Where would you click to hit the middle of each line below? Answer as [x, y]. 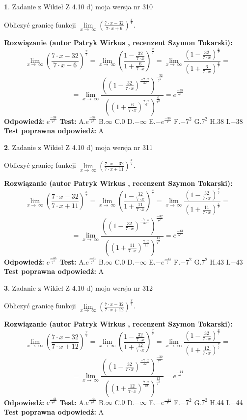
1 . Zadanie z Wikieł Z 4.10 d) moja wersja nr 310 [79, 6]
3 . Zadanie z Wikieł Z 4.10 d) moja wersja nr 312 [79, 287]
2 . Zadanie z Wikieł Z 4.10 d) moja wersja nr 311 [79, 147]
